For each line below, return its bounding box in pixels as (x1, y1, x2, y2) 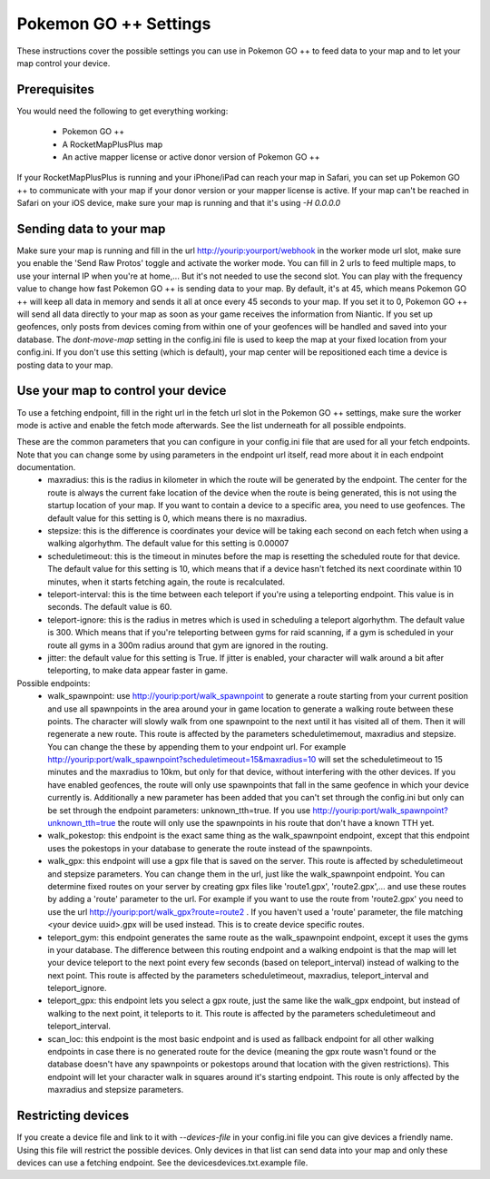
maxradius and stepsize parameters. (47, 1085, 184, 1095)
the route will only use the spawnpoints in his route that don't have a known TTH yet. (117, 818, 435, 829)
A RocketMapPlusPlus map (62, 139, 163, 150)
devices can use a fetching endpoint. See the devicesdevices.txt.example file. (16, 1157, 309, 1168)
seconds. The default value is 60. (47, 602, 172, 613)
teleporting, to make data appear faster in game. (47, 665, 229, 676)
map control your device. (16, 57, 111, 68)
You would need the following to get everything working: (16, 105, 229, 116)
